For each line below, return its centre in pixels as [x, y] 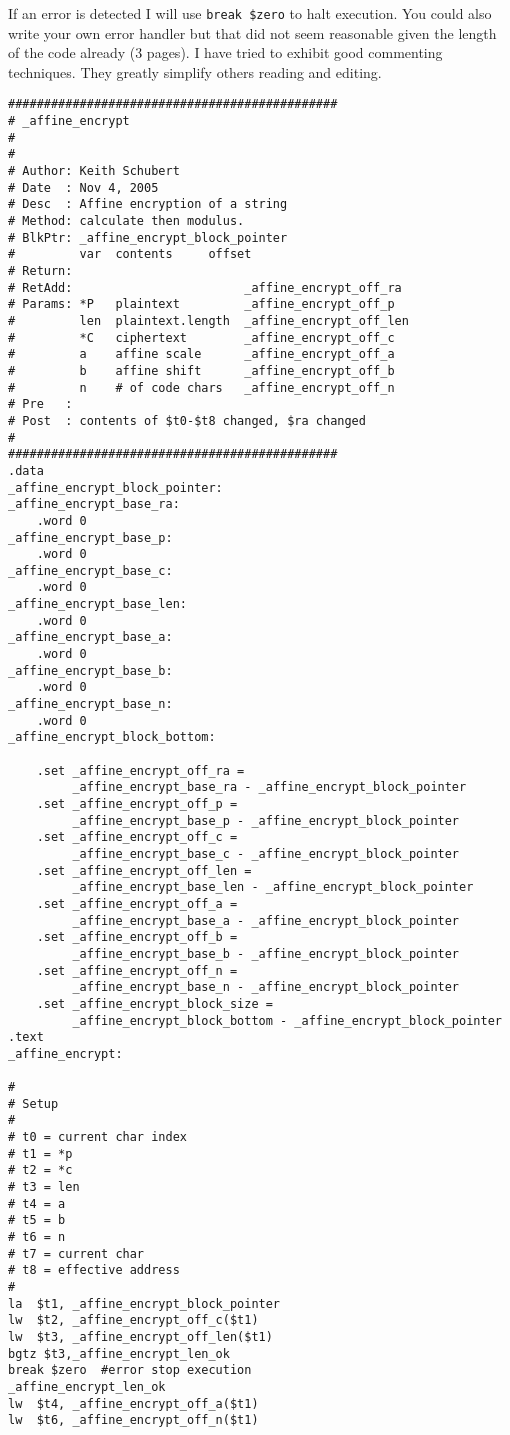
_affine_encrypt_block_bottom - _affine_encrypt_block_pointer [287, 1020]
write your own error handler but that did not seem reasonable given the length [252, 32]
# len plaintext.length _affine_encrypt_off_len [208, 320]
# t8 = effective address [94, 1270]
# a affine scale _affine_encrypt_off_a [201, 354]
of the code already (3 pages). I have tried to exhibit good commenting [225, 52]
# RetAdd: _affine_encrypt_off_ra [205, 287]
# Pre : [40, 404]
